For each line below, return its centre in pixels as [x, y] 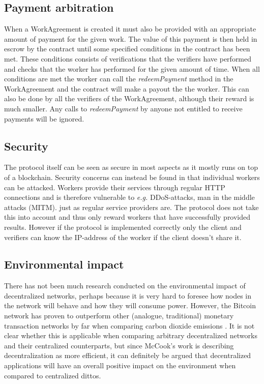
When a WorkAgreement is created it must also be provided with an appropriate [130, 29]
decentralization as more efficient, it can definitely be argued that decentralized [128, 355]
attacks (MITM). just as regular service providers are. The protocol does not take [131, 207]
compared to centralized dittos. [53, 375]
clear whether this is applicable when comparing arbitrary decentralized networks [131, 335]
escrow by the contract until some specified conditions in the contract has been [127, 49]
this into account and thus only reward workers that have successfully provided [127, 217]
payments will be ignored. [44, 118]
